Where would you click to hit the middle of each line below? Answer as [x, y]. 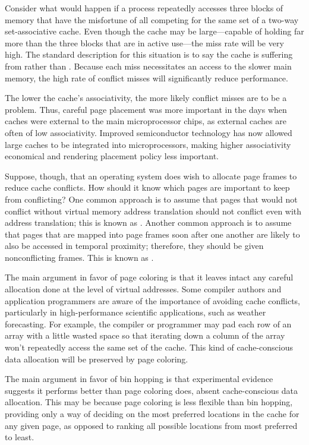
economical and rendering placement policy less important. [112, 156]
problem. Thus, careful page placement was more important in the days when [146, 109]
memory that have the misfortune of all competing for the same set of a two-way [152, 19]
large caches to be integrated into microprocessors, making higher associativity [148, 144]
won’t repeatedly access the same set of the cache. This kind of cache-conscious [149, 347]
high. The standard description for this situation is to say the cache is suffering [149, 54]
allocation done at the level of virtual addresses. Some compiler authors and [143, 289]
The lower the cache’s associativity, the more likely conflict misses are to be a [146, 98]
